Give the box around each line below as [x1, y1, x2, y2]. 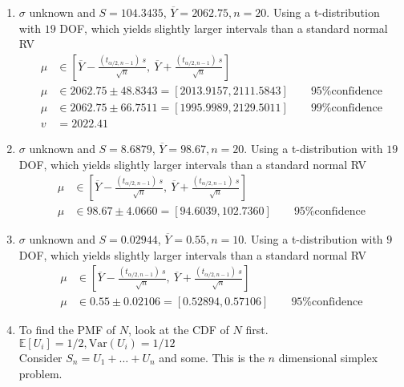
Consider [18, 349, 63, 365]
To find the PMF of [18, 321, 115, 338]
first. [245, 321, 269, 338]
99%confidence [310, 102, 382, 114]
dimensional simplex [278, 349, 378, 365]
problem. [18, 365, 63, 381]
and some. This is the [159, 349, 265, 365]
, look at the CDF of [127, 321, 229, 338]
